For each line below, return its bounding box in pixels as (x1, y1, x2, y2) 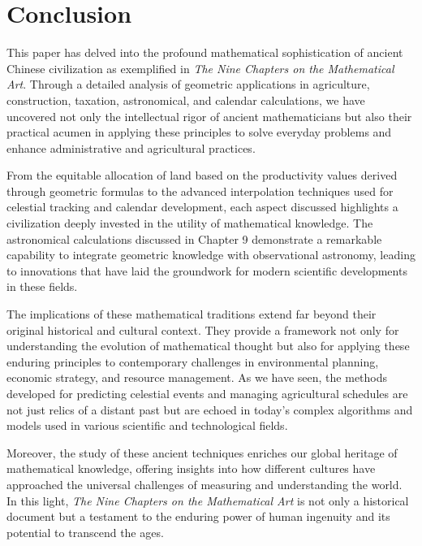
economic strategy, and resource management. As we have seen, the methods (6, 369, 388, 386)
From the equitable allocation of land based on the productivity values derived (6, 167, 398, 184)
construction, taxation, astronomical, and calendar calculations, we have (6, 91, 365, 108)
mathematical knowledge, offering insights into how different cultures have (6, 460, 376, 477)
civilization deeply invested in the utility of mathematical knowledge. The (6, 214, 373, 232)
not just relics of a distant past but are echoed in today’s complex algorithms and (6, 401, 413, 418)
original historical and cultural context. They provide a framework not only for (6, 321, 399, 338)
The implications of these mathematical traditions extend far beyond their (6, 305, 377, 323)
